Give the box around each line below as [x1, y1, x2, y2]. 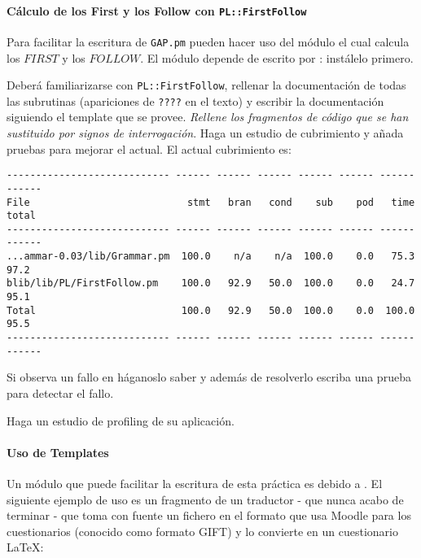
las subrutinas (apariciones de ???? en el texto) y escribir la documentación [7, 92, 384, 109]
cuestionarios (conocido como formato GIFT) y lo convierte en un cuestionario [7, 522, 398, 539]
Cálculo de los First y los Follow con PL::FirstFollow [7, 2, 307, 19]
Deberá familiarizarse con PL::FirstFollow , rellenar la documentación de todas [7, 76, 406, 94]
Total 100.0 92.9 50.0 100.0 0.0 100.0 [7, 304, 415, 316]
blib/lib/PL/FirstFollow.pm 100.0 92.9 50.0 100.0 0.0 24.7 [7, 277, 415, 290]
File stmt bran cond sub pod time [7, 196, 415, 208]
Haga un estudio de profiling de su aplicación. [7, 412, 235, 429]
